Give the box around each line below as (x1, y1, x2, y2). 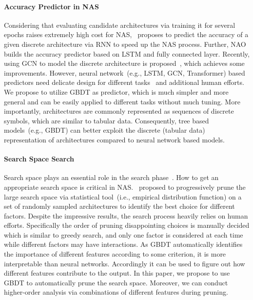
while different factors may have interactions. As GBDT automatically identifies (4, 239, 243, 249)
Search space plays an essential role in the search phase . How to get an (4, 172, 219, 182)
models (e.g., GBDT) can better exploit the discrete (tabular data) (4, 125, 205, 135)
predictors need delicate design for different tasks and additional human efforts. (4, 77, 244, 87)
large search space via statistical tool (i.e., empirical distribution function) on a (4, 191, 242, 201)
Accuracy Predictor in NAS (4, 1, 99, 11)
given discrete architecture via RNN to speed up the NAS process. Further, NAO (4, 39, 246, 49)
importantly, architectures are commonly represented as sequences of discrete (4, 106, 234, 116)
